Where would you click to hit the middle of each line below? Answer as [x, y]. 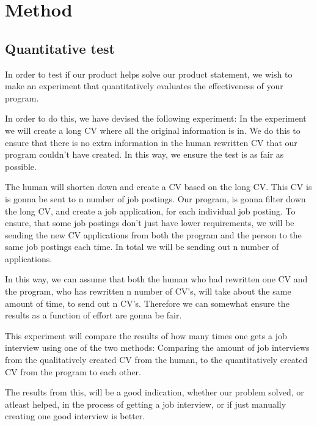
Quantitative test [60, 48]
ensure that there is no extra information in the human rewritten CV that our [151, 142]
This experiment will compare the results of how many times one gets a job [146, 335]
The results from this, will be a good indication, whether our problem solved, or [155, 392]
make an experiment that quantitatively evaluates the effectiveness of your [144, 86]
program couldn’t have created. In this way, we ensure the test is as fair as [144, 154]
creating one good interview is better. [75, 416]
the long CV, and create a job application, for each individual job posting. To [150, 211]
